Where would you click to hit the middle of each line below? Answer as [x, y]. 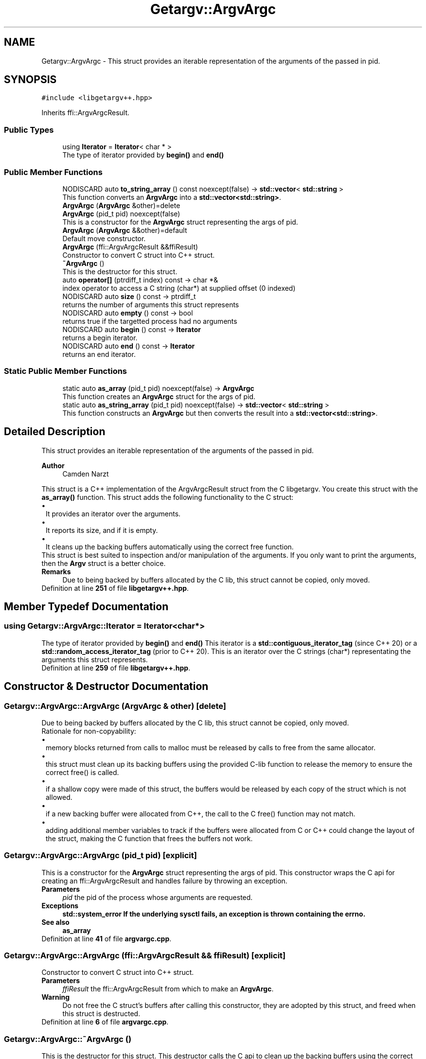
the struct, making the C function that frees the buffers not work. [149, 838]
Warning [56, 997]
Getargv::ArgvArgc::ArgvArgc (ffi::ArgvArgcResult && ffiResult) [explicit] [145, 956]
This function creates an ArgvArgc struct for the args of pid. [159, 396]
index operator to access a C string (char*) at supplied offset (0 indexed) [179, 288]
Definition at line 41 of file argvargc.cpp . [106, 938]
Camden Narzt [86, 474]
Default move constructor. [104, 238]
